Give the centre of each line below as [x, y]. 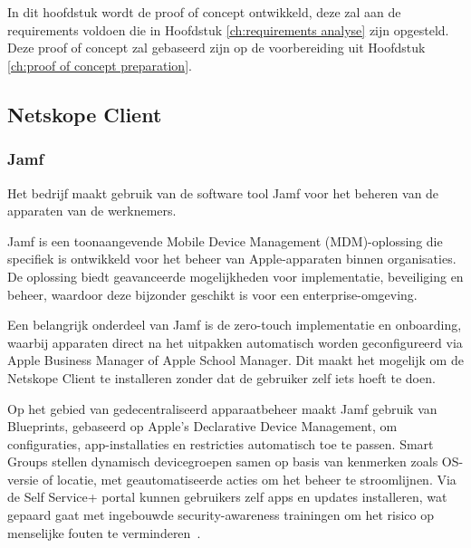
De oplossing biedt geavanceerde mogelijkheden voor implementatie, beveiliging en [235, 276]
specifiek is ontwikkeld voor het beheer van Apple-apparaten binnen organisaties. [232, 259]
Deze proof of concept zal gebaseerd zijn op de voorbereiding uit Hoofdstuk [216, 48]
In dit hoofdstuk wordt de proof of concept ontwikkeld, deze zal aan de [204, 12]
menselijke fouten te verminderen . [104, 532]
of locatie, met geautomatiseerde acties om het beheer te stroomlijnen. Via [249, 479]
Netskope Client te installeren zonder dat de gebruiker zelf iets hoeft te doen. [221, 377]
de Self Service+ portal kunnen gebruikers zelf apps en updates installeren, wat [227, 497]
